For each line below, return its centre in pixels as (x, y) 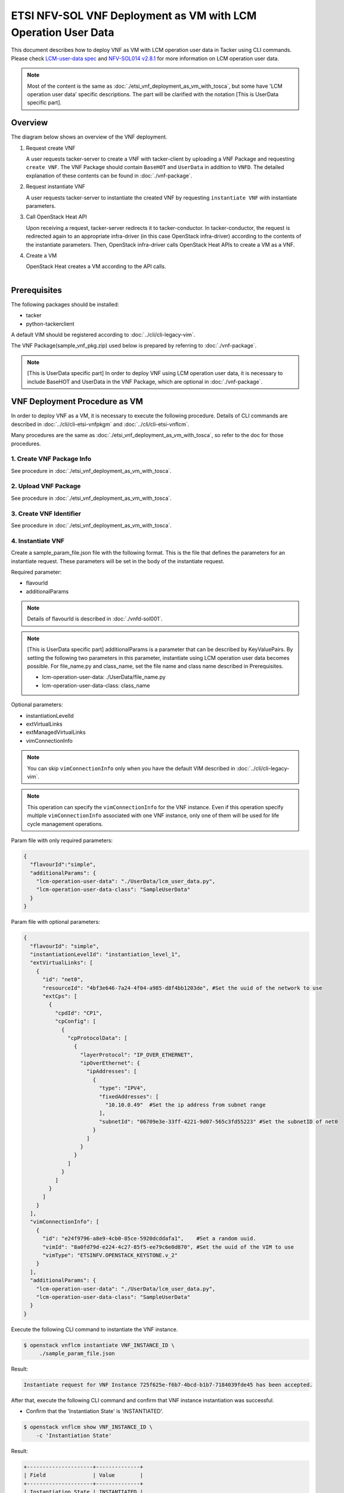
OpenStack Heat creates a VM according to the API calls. (96, 266)
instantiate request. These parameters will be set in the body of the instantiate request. (118, 561)
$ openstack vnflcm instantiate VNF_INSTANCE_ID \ (99, 1345)
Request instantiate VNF (56, 187)
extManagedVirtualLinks (56, 732)
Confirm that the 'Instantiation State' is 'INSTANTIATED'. (95, 1411)
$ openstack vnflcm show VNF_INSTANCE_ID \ (88, 1427)
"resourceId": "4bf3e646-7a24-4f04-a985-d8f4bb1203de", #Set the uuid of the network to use (182, 988)
